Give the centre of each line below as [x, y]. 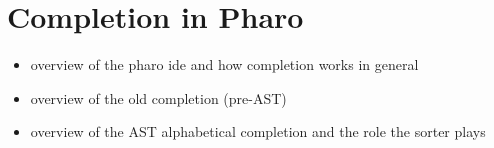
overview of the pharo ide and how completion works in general [224, 64]
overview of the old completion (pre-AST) [158, 97]
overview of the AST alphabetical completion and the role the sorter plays [258, 131]
